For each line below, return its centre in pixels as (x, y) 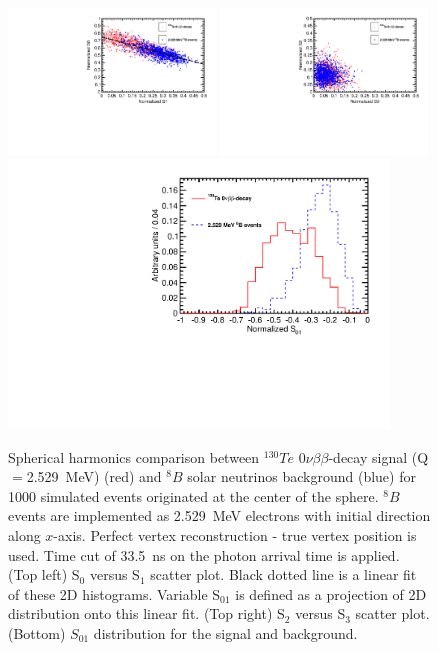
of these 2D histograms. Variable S (114, 593)
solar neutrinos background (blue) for (301, 476)
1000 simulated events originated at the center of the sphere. (193, 495)
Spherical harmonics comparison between (134, 456)
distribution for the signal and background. (225, 633)
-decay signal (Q (378, 456)
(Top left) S (44, 574)
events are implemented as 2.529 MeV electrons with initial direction (219, 515)
